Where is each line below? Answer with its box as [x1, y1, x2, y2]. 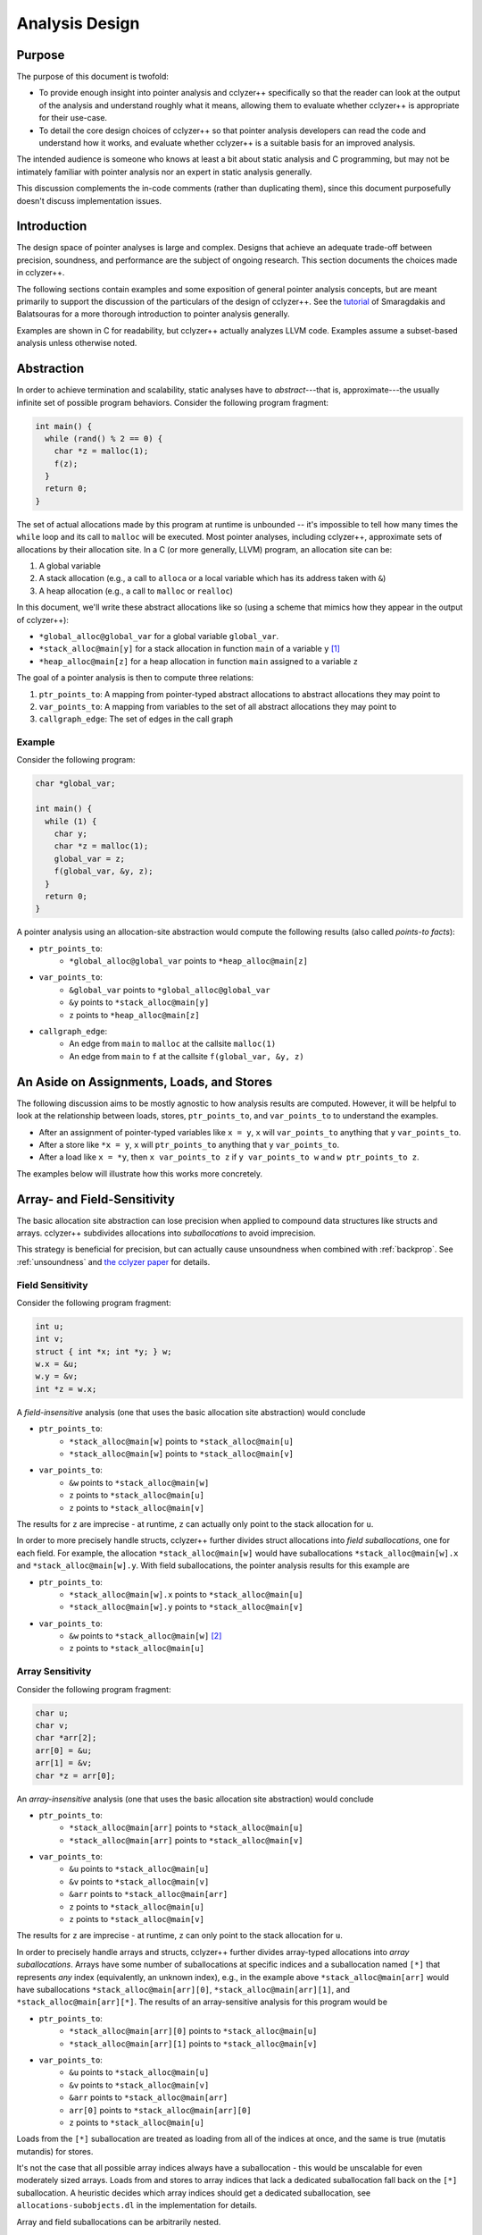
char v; [35, 1720, 69, 1730]
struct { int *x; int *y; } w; [35, 1346, 173, 1356]
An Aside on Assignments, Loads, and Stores [16, 1074, 273, 1090]
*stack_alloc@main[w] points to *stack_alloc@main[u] [69, 1436, 295, 1446]
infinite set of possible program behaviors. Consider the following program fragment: [16, 397, 329, 408]
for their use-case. [38, 113, 107, 123]
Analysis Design [16, 13, 140, 33]
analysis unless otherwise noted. [16, 338, 137, 349]
